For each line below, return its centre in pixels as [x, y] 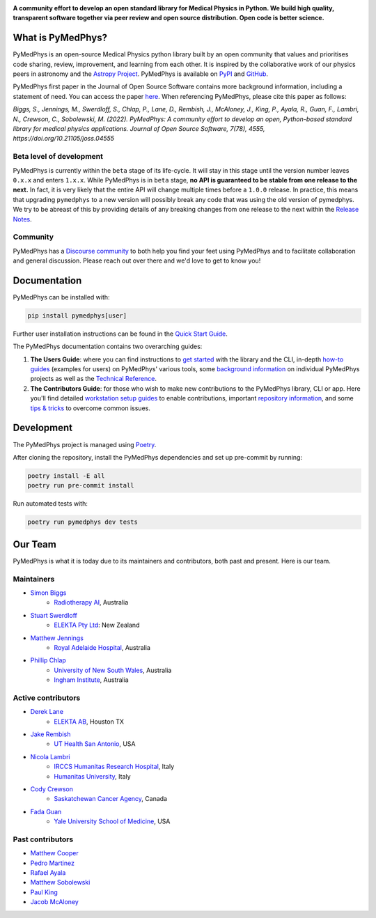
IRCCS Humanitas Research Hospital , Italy [114, 767]
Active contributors [47, 698]
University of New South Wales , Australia [113, 670]
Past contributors [43, 839]
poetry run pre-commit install [81, 485]
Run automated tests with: [50, 504]
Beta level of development [58, 157]
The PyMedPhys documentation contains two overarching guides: [108, 347]
